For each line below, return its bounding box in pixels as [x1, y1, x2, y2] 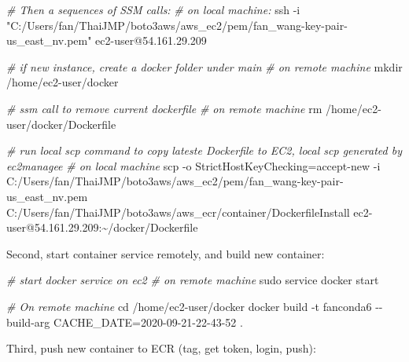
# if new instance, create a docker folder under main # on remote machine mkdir [6, 58, 403, 75]
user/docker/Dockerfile [6, 115, 116, 132]
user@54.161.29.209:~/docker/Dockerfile [6, 219, 198, 236]
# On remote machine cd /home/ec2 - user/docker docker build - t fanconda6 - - [6, 298, 383, 314]
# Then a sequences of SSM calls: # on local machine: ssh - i [6, 2, 300, 17]
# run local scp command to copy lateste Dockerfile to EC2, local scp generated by [6, 142, 402, 159]
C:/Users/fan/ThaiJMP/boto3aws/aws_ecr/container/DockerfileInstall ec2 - [6, 203, 373, 220]
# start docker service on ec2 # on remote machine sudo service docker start [6, 272, 379, 288]
